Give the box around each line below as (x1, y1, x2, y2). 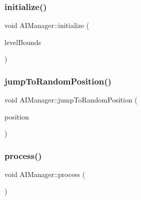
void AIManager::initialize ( (4, 20, 89, 30)
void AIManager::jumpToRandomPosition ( (4, 94, 137, 105)
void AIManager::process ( (4, 169, 85, 179)
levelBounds (4, 36, 41, 47)
